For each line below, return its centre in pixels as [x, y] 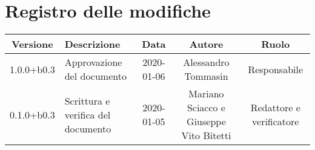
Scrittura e [87, 100]
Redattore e [275, 108]
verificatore [276, 122]
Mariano [206, 94]
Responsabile [276, 69]
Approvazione [93, 62]
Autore [206, 44]
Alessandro [206, 62]
